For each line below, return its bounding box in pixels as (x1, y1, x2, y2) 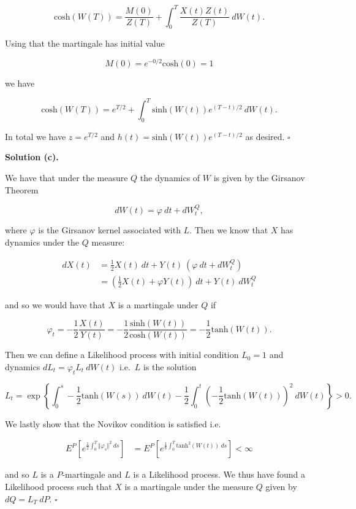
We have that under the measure (5, 171, 128, 184)
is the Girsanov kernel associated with (38, 223, 181, 236)
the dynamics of (140, 171, 200, 184)
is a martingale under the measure (124, 480, 254, 492)
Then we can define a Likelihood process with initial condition (5, 348, 239, 361)
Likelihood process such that (5, 480, 112, 492)
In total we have (5, 130, 66, 142)
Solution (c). (5, 150, 59, 163)
